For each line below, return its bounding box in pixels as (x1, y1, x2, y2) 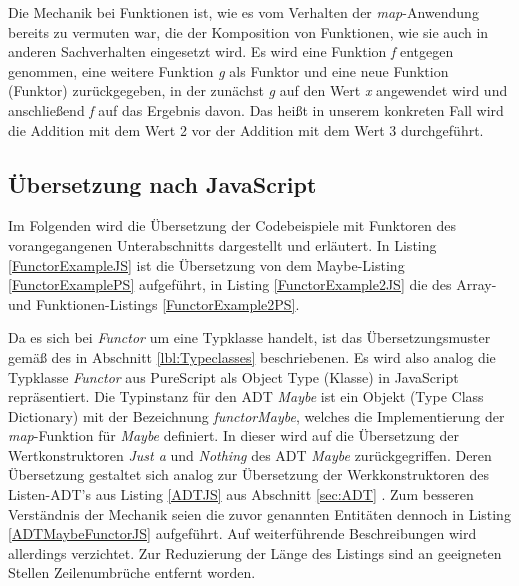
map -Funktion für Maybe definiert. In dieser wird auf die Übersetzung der (8, 425, 459, 446)
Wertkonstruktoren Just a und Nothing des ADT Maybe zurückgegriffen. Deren (8, 444, 492, 465)
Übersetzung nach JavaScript (8, 168, 317, 199)
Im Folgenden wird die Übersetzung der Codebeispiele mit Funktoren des (8, 215, 457, 236)
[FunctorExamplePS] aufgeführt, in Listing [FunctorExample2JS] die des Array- (8, 274, 497, 295)
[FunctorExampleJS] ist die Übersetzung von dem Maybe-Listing (8, 254, 405, 275)
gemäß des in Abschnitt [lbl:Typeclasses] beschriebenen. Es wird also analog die (8, 346, 496, 367)
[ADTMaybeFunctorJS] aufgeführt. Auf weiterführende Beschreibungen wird (8, 523, 477, 544)
